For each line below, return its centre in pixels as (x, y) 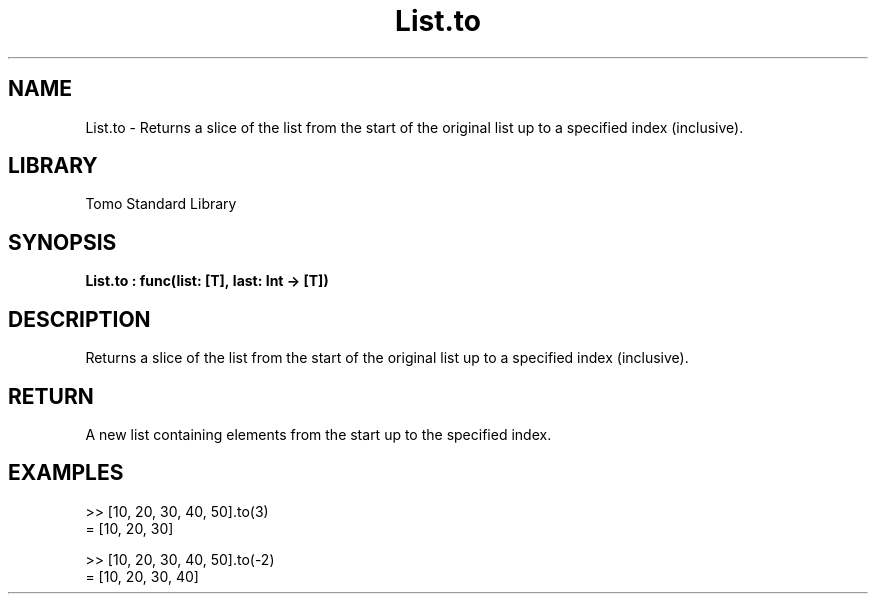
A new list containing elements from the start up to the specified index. (318, 434)
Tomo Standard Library (161, 204)
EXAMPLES (66, 473)
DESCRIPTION (79, 319)
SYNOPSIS (62, 242)
